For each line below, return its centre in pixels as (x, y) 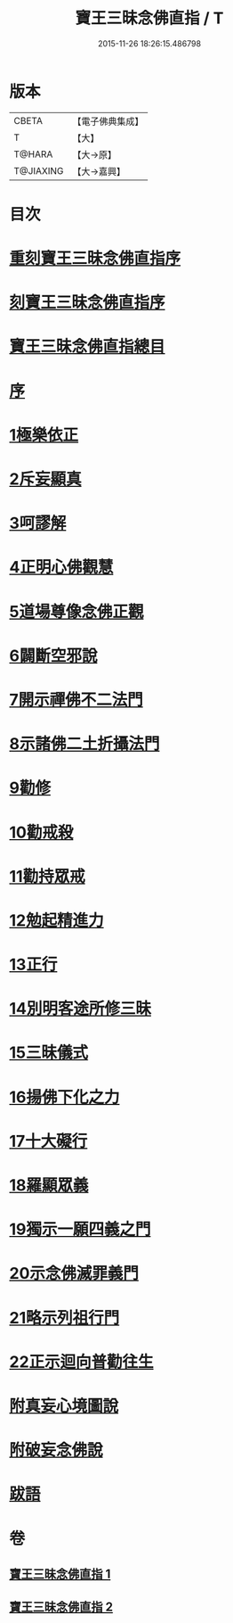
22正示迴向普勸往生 (81, 1362)
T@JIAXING (39, 170)
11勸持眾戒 (48, 876)
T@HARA (33, 154)
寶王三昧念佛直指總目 (88, 346)
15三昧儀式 (49, 1053)
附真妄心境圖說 (64, 1406)
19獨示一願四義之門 (80, 1229)
